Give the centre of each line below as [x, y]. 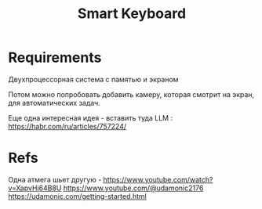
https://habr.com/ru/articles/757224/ [67, 126]
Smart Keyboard [132, 14]
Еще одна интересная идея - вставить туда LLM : [91, 117]
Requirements [55, 58]
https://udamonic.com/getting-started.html [77, 196]
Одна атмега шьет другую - [55, 179]
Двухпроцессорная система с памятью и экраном [93, 79]
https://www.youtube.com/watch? [158, 179]
